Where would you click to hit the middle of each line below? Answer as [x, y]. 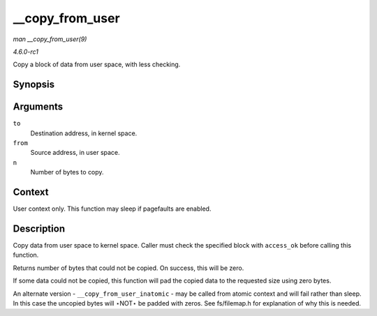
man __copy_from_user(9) [50, 39]
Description [39, 228]
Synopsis [34, 85]
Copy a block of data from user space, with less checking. [97, 65]
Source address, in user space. [75, 153]
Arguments [38, 107]
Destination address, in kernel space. [84, 133]
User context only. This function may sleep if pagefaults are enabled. [112, 209]
